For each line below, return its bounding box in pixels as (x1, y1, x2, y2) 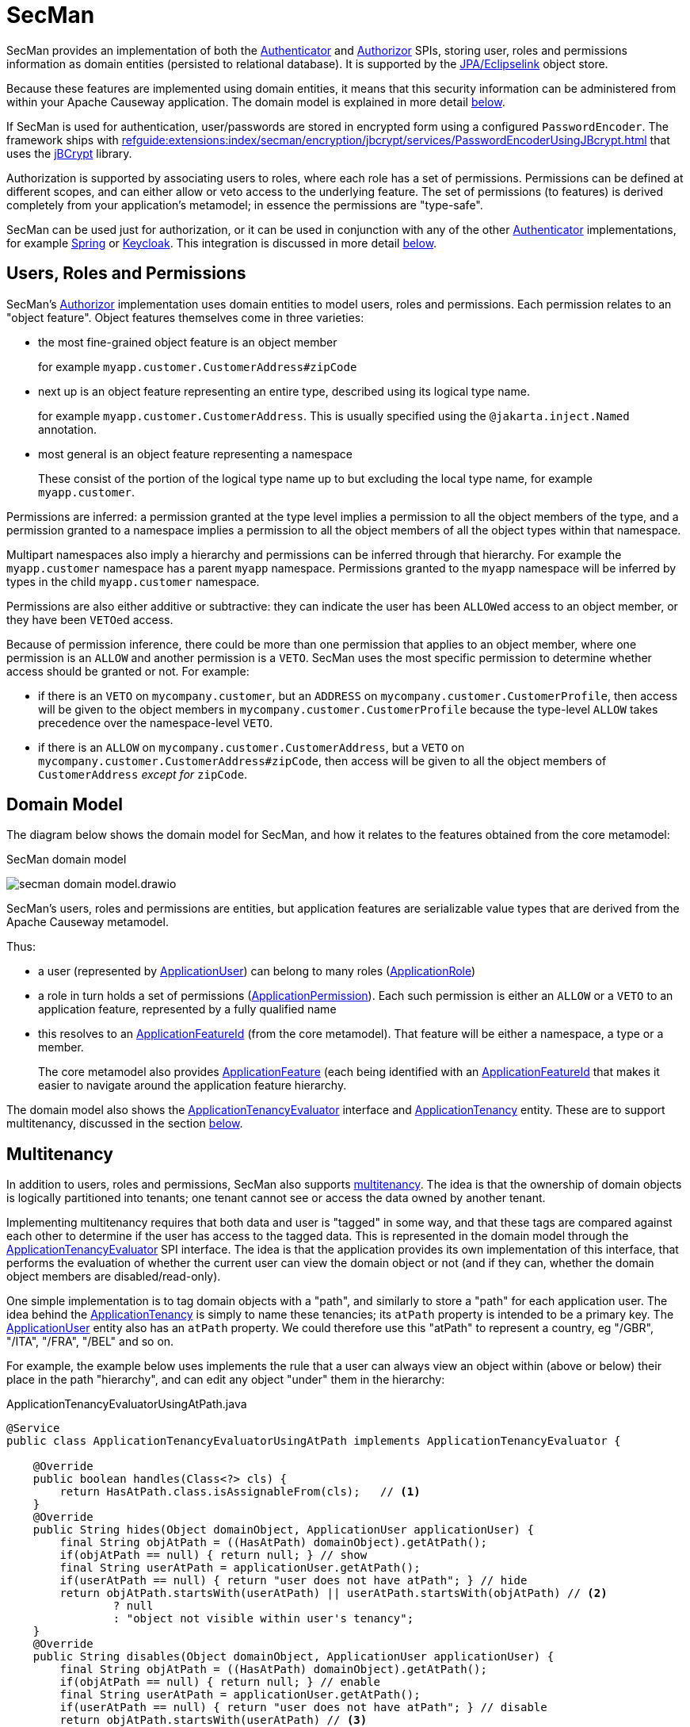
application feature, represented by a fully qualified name (38, 1002, 337, 1017)
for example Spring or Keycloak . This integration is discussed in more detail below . (6, 235, 437, 250)
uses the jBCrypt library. (6, 146, 132, 160)
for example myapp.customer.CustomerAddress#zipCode (38, 359, 357, 373)
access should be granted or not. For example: (6, 664, 250, 678)
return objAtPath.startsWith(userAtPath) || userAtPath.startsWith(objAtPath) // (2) (59, 1587, 608, 1600)
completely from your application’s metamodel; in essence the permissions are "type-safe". (6, 197, 483, 212)
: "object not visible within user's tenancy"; (112, 1612, 414, 1626)
